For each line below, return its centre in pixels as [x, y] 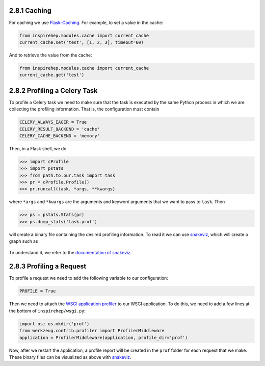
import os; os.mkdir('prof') [54, 324]
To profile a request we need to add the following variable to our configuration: [89, 278]
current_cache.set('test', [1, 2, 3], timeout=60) [82, 42]
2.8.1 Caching [30, 11]
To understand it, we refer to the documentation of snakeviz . [70, 252]
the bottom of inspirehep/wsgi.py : [47, 311]
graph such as [24, 241]
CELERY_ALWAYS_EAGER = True [53, 122]
